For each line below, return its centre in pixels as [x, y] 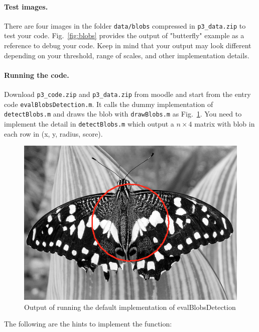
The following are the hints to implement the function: [88, 324]
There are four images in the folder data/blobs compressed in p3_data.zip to [125, 25]
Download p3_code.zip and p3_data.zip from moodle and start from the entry [127, 94]
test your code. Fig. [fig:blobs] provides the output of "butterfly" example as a [124, 35]
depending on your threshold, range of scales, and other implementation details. [127, 55]
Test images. [26, 6]
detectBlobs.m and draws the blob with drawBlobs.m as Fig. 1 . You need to [123, 114]
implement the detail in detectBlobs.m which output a [89, 124]
